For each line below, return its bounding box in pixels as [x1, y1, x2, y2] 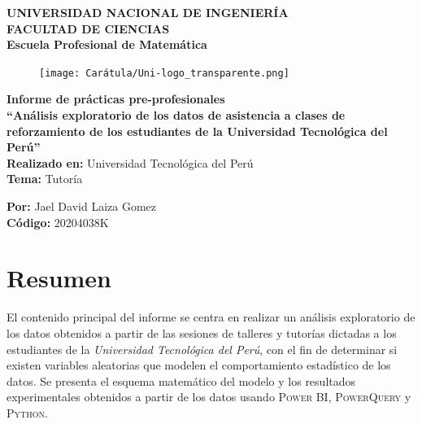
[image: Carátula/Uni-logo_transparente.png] [39, 67, 289, 79]
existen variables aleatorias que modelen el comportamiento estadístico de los [7, 356, 391, 374]
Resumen [7, 261, 111, 295]
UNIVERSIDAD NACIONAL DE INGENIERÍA [7, 4, 289, 20]
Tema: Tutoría [7, 170, 83, 187]
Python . [7, 404, 48, 421]
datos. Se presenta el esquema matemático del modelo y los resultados [7, 372, 356, 389]
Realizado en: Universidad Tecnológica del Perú [7, 154, 254, 171]
